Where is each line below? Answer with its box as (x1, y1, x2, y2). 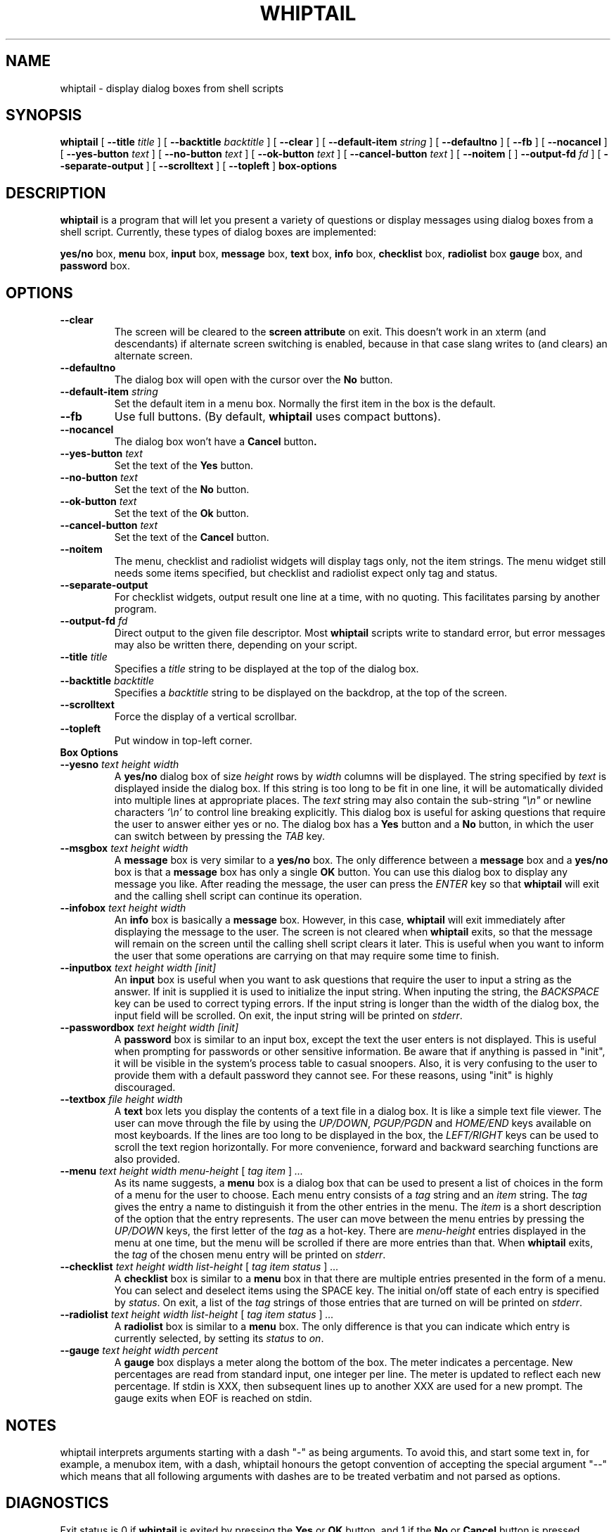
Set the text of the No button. (114, 483, 250, 496)
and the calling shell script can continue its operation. (114, 890, 362, 902)
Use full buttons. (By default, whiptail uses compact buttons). (114, 409, 441, 424)
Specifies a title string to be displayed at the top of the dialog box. (114, 663, 419, 675)
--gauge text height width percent (60, 1344, 219, 1357)
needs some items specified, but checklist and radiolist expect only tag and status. (114, 567, 498, 580)
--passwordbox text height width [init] (60, 1021, 239, 1034)
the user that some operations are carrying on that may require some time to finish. (114, 950, 499, 962)
